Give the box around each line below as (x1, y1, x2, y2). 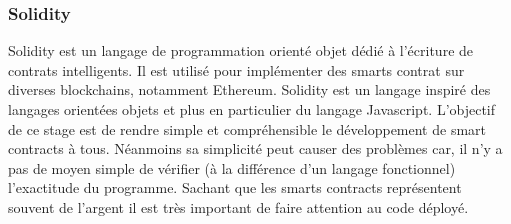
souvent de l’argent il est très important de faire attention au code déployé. (8, 196, 469, 217)
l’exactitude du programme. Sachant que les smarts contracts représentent (8, 177, 462, 198)
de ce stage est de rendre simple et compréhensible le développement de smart (8, 118, 487, 139)
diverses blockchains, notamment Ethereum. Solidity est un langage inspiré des (8, 79, 491, 100)
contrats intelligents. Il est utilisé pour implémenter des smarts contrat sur (8, 59, 465, 80)
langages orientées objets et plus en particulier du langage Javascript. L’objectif (8, 99, 496, 119)
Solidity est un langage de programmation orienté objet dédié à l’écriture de (8, 40, 474, 61)
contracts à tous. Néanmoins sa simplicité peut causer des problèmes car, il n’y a (8, 138, 503, 159)
